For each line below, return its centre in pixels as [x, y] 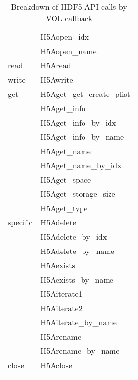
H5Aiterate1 [61, 294]
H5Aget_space [66, 179]
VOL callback [69, 18]
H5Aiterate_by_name [79, 322]
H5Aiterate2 [61, 308]
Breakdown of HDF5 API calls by [69, 7]
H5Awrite [57, 79]
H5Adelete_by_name [77, 251]
